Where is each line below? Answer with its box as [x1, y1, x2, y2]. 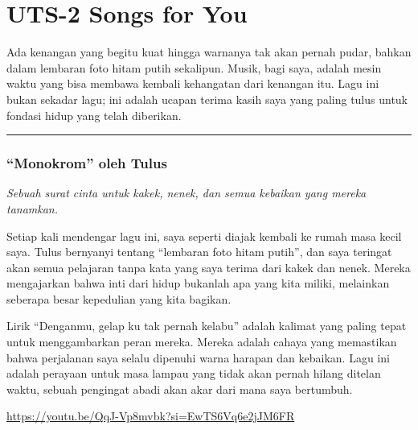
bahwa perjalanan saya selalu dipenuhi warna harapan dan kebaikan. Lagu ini [6, 349, 390, 366]
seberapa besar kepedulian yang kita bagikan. [6, 290, 232, 307]
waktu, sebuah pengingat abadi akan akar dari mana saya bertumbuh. [6, 380, 353, 397]
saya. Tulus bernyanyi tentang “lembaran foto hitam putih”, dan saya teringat [6, 243, 392, 260]
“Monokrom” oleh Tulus [6, 153, 167, 173]
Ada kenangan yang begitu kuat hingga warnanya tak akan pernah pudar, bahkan [6, 43, 412, 60]
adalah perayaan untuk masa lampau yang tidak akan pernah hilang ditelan [6, 365, 381, 382]
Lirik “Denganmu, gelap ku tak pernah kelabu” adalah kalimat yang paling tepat [6, 317, 407, 334]
